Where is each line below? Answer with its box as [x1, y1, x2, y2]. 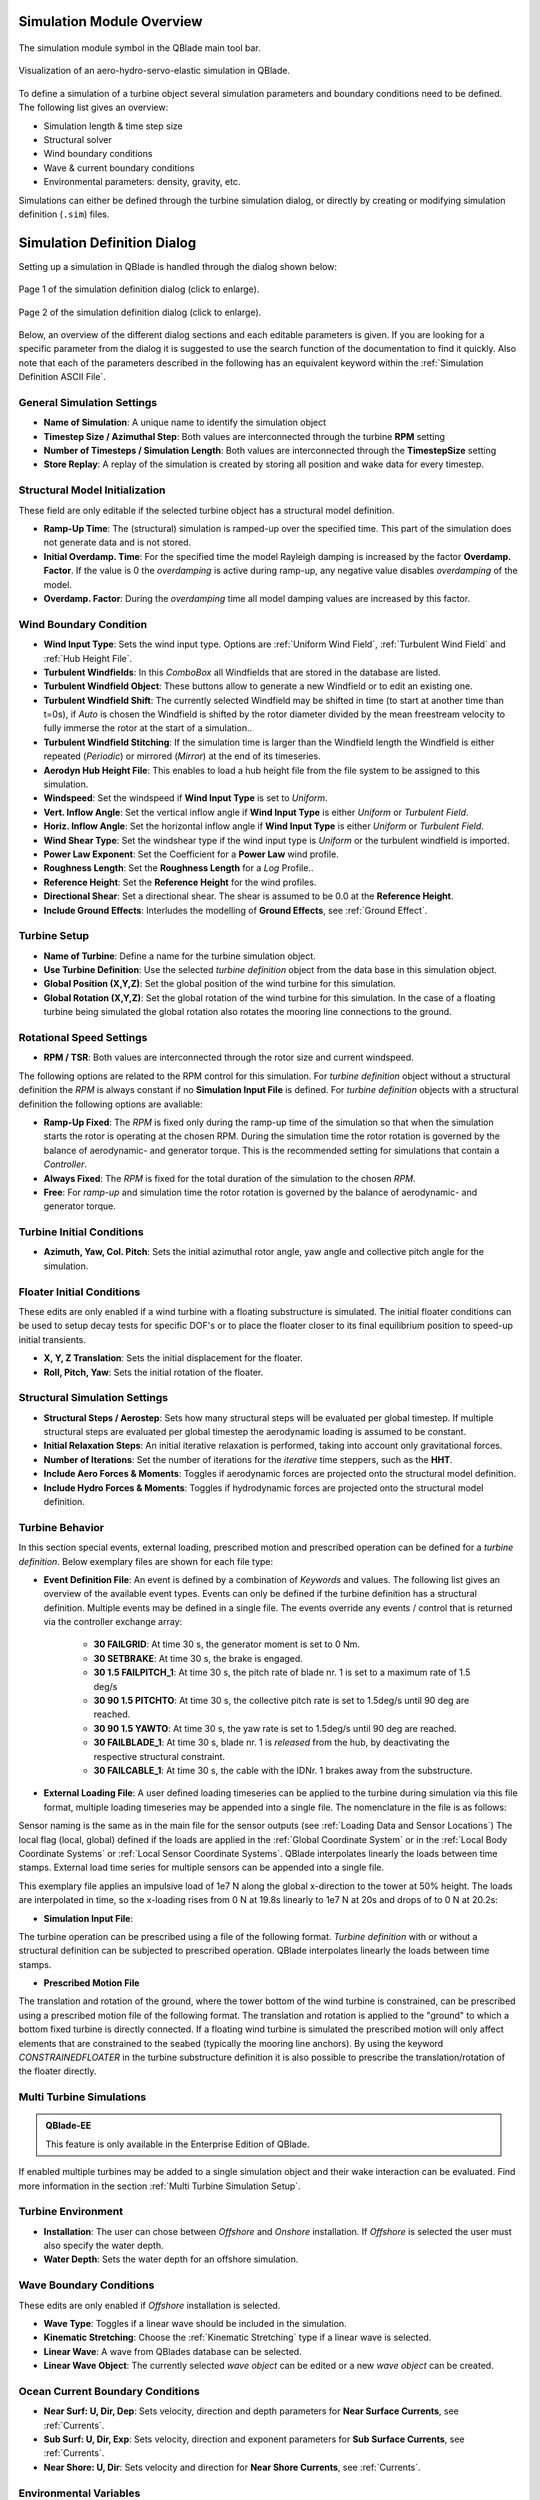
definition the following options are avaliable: [18, 1098, 204, 1110]
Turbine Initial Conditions [18, 1225, 144, 1239]
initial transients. [18, 1333, 87, 1345]
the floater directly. [18, 2065, 97, 2077]
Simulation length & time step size [43, 120, 184, 132]
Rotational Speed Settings [18, 1031, 148, 1044]
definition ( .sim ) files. [18, 208, 110, 220]
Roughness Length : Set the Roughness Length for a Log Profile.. [43, 862, 314, 874]
